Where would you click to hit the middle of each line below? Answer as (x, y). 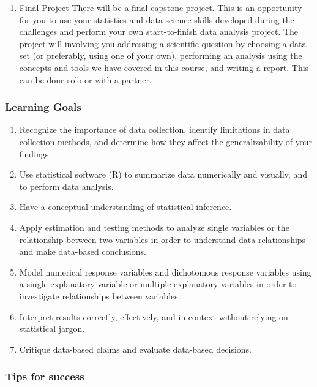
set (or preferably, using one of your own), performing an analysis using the (161, 55)
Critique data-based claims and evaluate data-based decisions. (135, 349)
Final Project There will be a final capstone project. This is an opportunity (161, 7)
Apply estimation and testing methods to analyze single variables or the (154, 227)
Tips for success (45, 376)
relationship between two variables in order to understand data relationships (162, 239)
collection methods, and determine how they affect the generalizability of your (166, 141)
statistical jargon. (52, 329)
